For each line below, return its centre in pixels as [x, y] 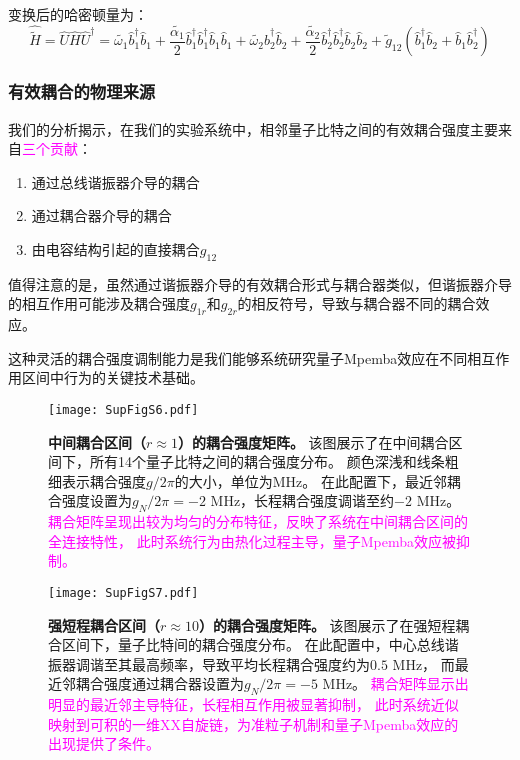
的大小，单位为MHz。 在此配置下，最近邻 [310, 480]
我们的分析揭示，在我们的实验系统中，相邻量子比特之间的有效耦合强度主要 [253, 128]
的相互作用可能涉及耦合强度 [99, 303]
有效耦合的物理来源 [82, 91]
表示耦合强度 [103, 480]
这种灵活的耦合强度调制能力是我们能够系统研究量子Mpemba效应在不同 [238, 357]
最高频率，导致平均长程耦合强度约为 [250, 663]
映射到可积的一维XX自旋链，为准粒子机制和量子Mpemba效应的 [253, 723]
